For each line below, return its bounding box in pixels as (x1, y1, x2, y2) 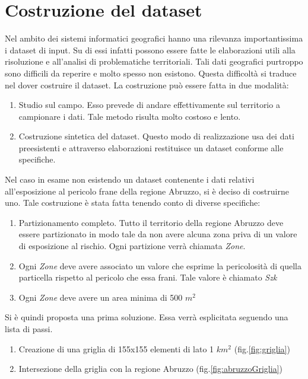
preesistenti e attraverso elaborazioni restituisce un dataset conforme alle (18, 141, 284, 154)
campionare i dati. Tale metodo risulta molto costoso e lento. (18, 110, 241, 122)
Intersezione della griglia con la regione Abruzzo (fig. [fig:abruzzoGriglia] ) (18, 362, 282, 375)
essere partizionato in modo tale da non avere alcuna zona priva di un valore (18, 228, 297, 240)
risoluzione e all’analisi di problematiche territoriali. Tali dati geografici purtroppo (5, 55, 303, 68)
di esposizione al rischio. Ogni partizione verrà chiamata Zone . (18, 240, 246, 252)
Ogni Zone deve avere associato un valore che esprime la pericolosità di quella (18, 259, 301, 272)
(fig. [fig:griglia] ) (234, 342, 290, 355)
